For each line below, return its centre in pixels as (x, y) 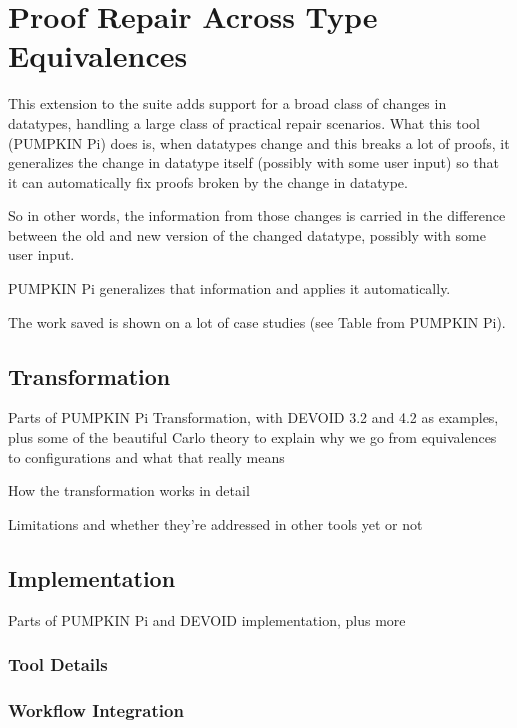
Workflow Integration (96, 709)
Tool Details (58, 664)
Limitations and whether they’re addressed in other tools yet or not (215, 523)
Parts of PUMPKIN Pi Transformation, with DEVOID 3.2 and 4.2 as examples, (253, 417)
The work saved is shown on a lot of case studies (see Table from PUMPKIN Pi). (257, 321)
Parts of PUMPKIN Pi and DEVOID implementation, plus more (207, 619)
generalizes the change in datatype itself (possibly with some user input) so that (253, 162)
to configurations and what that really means (146, 456)
